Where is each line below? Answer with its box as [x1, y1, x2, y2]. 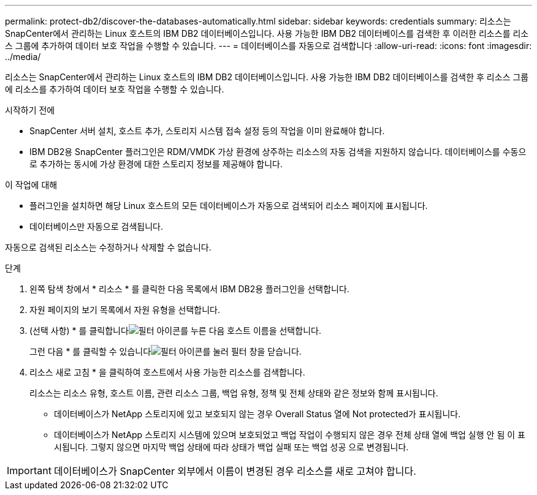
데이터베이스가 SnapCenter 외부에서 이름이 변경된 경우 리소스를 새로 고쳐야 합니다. [53, 465, 416, 477]
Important [7, 464, 51, 477]
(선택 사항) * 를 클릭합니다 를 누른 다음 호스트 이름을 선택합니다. [29, 325, 321, 336]
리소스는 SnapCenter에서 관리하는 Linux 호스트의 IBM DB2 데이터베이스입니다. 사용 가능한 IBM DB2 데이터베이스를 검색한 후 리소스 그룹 [5, 72, 529, 82]
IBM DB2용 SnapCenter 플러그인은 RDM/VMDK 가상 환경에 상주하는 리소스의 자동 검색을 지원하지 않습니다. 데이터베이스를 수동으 [29, 146, 527, 157]
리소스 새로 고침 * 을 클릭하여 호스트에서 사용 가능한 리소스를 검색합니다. [29, 367, 305, 377]
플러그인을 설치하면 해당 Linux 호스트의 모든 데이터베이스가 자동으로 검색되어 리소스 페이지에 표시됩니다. [29, 200, 428, 211]
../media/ [5, 51, 41, 62]
